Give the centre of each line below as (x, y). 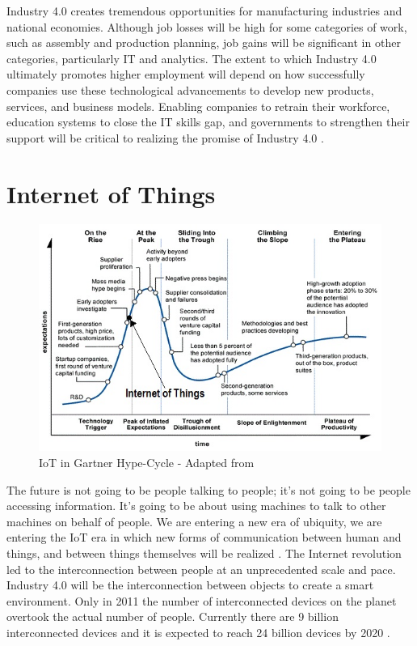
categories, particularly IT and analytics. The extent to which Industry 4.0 (192, 58)
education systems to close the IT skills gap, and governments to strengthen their (208, 122)
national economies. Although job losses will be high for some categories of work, (207, 26)
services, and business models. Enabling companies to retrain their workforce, (198, 106)
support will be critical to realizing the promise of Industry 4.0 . (165, 137)
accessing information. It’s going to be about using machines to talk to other (196, 506)
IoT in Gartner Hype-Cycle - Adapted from (147, 463)
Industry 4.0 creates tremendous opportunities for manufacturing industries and (204, 11)
